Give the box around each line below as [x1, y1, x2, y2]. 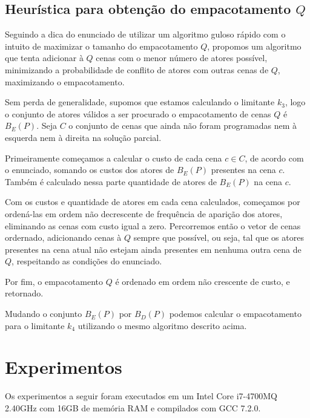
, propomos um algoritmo [207, 39, 302, 52]
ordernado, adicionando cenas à [5, 231, 122, 244]
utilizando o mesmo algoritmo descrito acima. [77, 319, 247, 331]
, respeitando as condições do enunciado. [12, 255, 162, 267]
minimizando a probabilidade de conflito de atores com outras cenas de [5, 63, 269, 76]
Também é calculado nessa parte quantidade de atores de [5, 175, 217, 188]
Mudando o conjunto [5, 307, 82, 320]
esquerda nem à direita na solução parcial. [5, 131, 162, 143]
